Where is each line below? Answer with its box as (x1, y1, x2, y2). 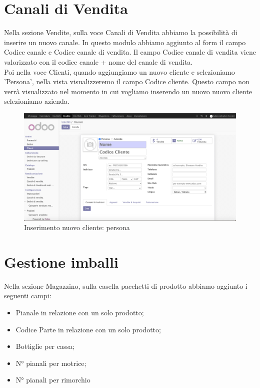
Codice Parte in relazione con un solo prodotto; (15, 324, 161, 334)
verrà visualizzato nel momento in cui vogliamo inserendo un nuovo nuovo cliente (4, 86, 252, 96)
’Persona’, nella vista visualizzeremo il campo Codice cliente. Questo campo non (4, 76, 249, 87)
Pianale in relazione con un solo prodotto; (15, 307, 144, 318)
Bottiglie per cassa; (15, 341, 74, 351)
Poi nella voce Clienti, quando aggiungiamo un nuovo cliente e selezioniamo (4, 66, 235, 77)
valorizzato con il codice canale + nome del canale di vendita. (4, 56, 193, 67)
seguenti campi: (4, 290, 51, 301)
